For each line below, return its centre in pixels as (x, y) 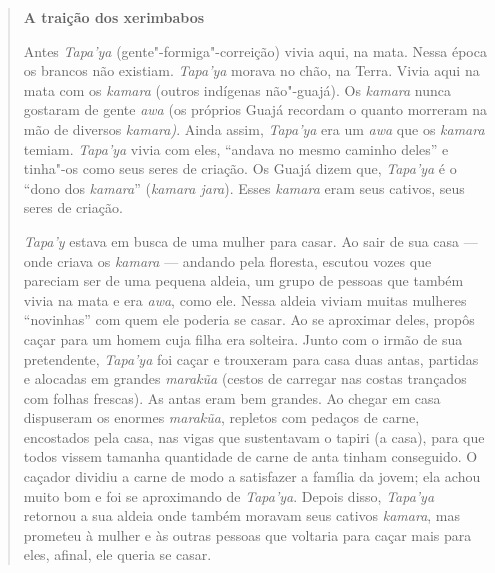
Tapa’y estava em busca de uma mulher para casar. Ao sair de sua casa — (250, 240)
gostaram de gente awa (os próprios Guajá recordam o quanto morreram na (255, 109)
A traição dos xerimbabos (114, 17)
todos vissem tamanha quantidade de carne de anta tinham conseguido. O (250, 456)
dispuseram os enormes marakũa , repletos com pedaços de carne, (221, 417)
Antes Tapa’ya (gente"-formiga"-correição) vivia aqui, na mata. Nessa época (255, 50)
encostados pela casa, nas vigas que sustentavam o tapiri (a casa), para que (254, 436)
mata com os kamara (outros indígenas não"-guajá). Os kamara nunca (237, 89)
